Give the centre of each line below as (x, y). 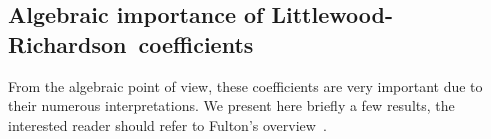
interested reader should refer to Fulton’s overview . (167, 124)
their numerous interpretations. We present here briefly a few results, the (231, 105)
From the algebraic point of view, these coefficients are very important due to (245, 85)
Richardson (67, 43)
